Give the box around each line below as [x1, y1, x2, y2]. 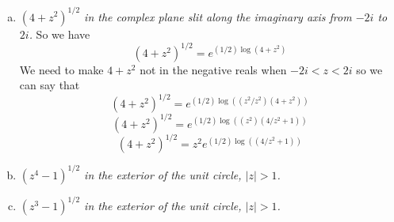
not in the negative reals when [140, 61, 287, 77]
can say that [19, 77, 80, 93]
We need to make [19, 61, 104, 77]
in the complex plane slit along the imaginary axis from [84, 8, 352, 24]
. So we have [29, 25, 90, 42]
